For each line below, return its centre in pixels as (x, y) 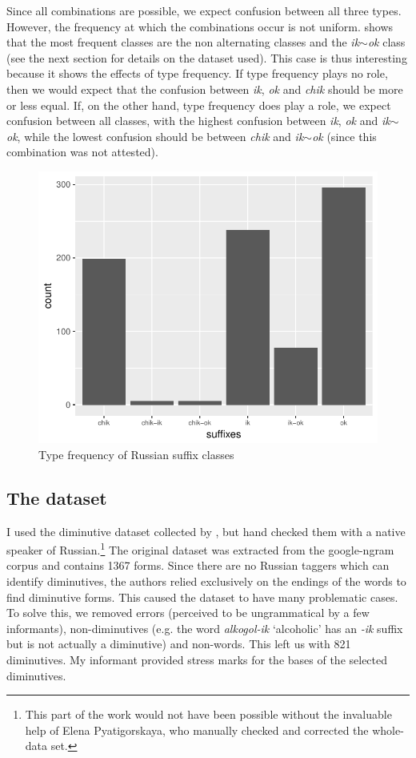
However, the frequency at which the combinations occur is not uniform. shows (200, 26)
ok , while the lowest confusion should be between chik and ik (155, 136)
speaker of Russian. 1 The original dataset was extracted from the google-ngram (200, 548)
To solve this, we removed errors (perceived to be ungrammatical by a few (188, 613)
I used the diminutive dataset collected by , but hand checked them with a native (206, 531)
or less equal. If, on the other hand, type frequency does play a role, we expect (199, 105)
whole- (388, 730)
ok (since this (344, 136)
